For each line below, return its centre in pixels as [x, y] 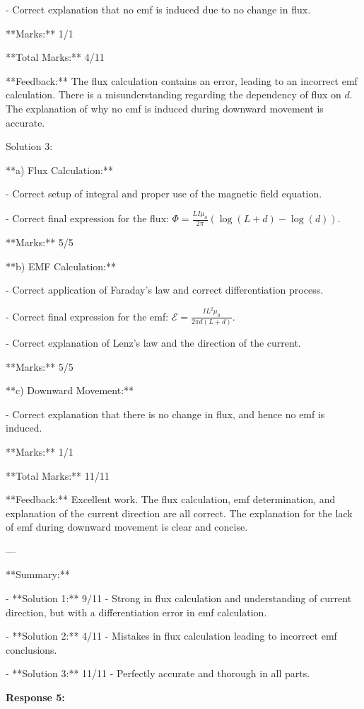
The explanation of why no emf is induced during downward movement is [165, 108]
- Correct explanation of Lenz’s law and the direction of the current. [153, 342]
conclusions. [31, 649]
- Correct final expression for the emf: [87, 316]
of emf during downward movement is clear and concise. [127, 527]
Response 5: [35, 697]
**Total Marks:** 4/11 [55, 57]
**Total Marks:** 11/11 [58, 475]
